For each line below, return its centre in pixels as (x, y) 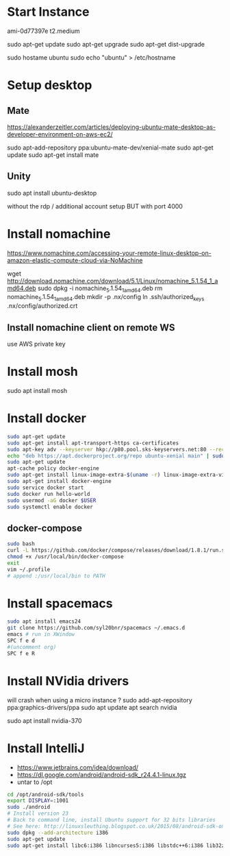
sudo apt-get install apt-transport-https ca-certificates (93, 443)
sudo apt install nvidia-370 (44, 720)
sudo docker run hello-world (49, 494)
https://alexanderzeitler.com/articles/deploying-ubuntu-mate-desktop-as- (112, 127)
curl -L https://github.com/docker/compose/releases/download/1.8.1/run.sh (117, 550)
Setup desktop (50, 85)
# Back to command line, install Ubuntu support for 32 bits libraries (111, 820)
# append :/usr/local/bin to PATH (56, 576)
